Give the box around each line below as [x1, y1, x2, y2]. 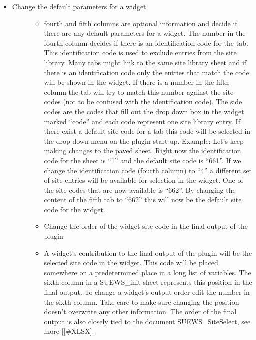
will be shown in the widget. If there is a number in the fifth [44, 77, 229, 87]
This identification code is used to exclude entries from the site [44, 47, 237, 58]
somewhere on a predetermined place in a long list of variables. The [44, 267, 251, 277]
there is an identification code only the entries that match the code [44, 67, 249, 77]
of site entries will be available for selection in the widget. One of [44, 175, 243, 185]
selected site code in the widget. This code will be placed [44, 257, 218, 268]
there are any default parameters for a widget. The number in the [44, 28, 246, 38]
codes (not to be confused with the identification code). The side [44, 96, 242, 107]
